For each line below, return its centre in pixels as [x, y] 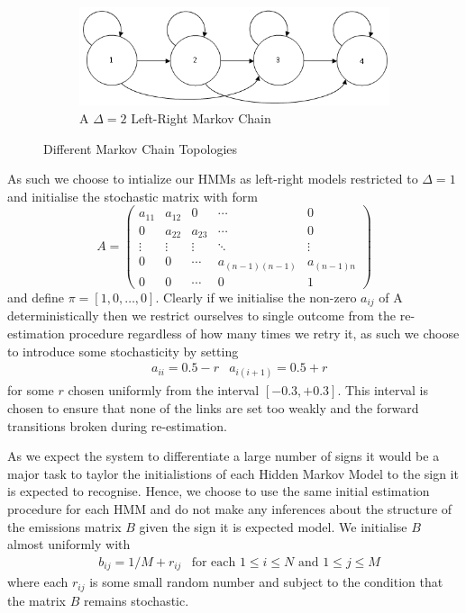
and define [36, 297]
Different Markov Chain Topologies [141, 148]
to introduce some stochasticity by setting [123, 351]
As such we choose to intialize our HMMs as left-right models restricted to [213, 179]
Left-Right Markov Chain [201, 117]
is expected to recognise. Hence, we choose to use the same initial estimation [219, 491]
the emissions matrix [64, 526]
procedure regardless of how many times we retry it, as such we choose [264, 334]
